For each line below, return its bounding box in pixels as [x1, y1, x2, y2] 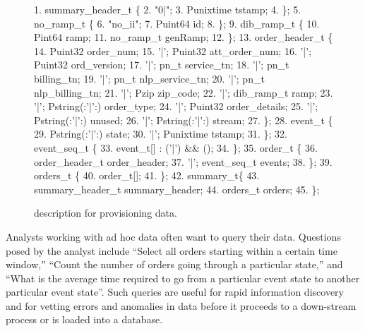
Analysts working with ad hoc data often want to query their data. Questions [6, 229, 341, 243]
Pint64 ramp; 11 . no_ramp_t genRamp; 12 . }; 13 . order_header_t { [34, 30, 333, 44]
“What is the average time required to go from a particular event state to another [6, 270, 360, 285]
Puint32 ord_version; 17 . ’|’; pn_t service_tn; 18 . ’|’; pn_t [34, 57, 289, 72]
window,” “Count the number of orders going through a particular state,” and [6, 257, 343, 272]
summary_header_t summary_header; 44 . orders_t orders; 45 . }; [34, 181, 320, 196]
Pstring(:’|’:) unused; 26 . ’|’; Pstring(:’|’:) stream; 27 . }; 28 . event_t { [34, 112, 333, 127]
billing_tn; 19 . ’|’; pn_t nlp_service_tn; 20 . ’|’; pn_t [34, 71, 265, 85]
